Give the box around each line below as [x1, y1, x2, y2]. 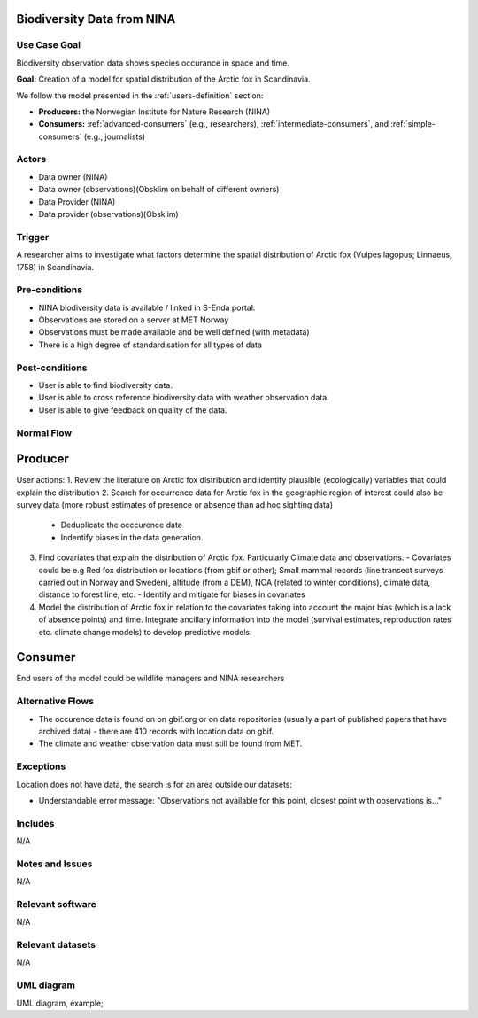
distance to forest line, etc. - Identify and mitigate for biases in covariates [38, 589, 305, 600]
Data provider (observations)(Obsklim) [38, 209, 179, 220]
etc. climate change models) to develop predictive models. [38, 626, 252, 637]
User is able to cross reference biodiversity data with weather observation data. [38, 392, 329, 403]
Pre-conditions [16, 284, 83, 296]
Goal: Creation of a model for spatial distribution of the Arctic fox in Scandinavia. [16, 74, 311, 84]
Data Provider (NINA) [38, 196, 116, 207]
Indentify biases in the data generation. [60, 532, 204, 542]
